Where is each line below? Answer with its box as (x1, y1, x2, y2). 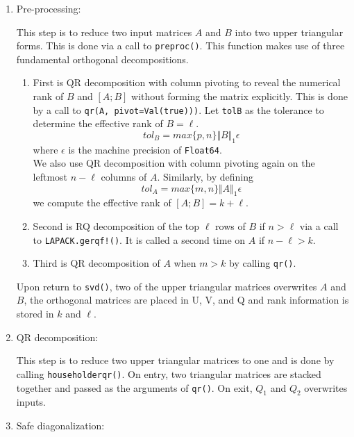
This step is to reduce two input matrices (16, 24, 192, 39)
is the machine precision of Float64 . (68, 142, 222, 156)
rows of (215, 218, 246, 233)
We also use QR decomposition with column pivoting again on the (33, 156, 315, 170)
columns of (101, 169, 147, 183)
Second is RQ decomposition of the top (33, 218, 200, 233)
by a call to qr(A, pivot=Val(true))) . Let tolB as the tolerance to (33, 102, 324, 117)
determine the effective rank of (33, 116, 163, 131)
